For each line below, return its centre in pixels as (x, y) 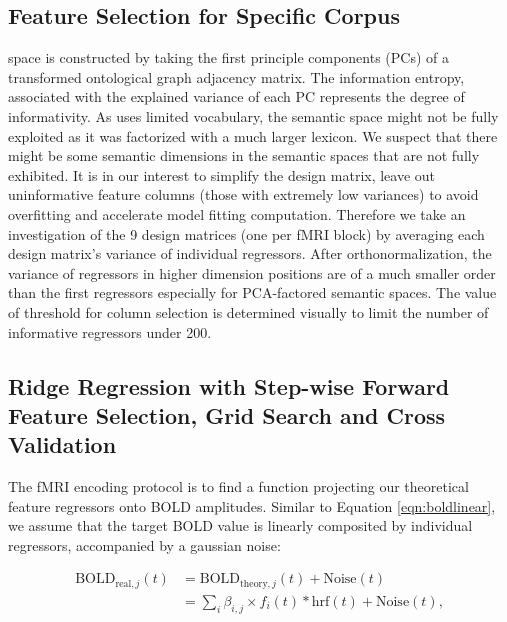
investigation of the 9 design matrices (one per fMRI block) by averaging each (246, 233)
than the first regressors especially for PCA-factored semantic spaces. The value (252, 292)
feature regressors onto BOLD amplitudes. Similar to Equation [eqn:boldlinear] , (252, 505)
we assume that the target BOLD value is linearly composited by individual (240, 525)
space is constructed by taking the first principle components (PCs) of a (228, 57)
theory (254, 583)
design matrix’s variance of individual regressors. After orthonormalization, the (250, 253)
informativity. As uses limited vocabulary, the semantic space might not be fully (253, 115)
